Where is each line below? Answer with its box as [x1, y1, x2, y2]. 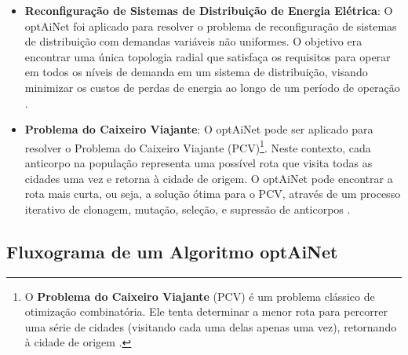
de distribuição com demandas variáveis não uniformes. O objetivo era [24, 33, 362, 49]
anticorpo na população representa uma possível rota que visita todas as [24, 155, 373, 170]
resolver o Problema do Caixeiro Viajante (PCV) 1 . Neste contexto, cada [24, 137, 371, 156]
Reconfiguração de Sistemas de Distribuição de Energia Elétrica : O [24, 2, 393, 18]
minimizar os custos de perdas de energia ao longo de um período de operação [24, 79, 400, 95]
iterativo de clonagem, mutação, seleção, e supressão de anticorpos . [24, 200, 351, 217]
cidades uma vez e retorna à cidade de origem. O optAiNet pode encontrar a [24, 170, 393, 186]
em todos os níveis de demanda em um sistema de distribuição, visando [24, 64, 368, 80]
